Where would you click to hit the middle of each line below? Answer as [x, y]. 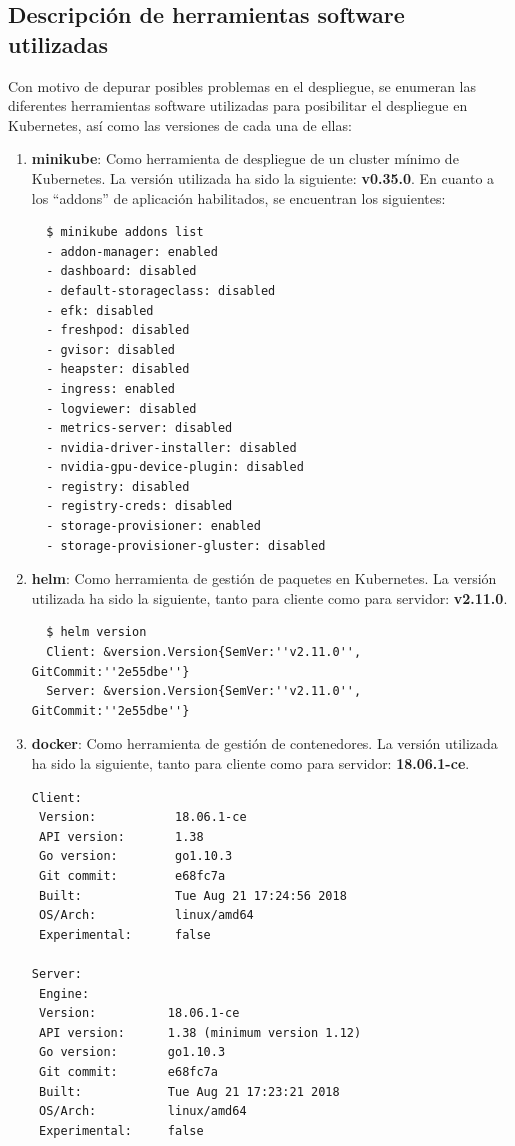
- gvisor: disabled [110, 349]
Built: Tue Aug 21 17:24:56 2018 [192, 895]
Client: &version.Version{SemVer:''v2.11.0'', [204, 652]
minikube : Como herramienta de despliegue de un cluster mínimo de [245, 158]
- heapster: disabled [118, 369]
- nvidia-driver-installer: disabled [171, 447]
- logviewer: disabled [121, 408]
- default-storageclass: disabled [161, 290]
